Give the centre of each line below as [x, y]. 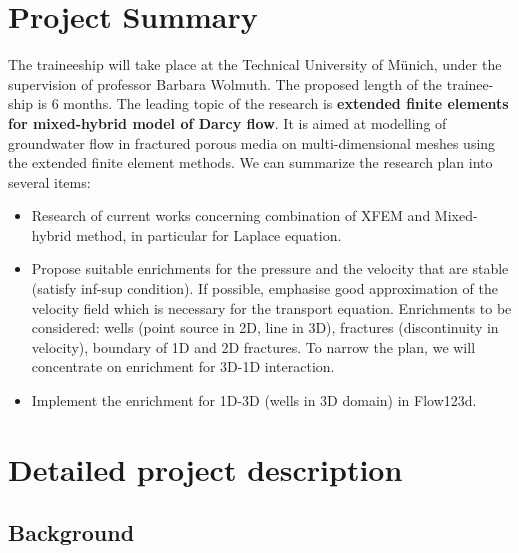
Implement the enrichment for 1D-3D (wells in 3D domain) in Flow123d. [254, 400]
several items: [49, 181]
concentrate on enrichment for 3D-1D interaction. [183, 366]
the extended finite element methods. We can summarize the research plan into [250, 162]
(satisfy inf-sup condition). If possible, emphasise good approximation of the [264, 288]
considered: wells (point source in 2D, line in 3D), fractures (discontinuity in [265, 327]
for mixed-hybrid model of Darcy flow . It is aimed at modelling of [227, 122]
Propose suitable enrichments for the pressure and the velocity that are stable [270, 268]
